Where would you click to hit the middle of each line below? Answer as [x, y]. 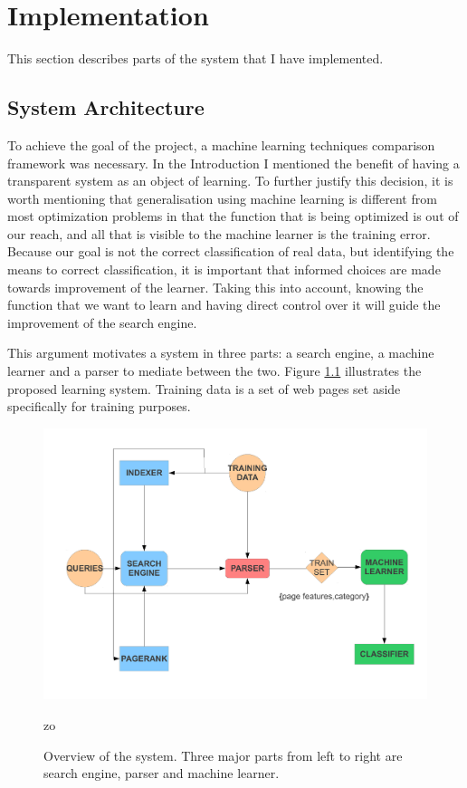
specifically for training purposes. [99, 406]
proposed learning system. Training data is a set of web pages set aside [204, 388]
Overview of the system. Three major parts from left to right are [223, 755]
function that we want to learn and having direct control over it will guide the [224, 305]
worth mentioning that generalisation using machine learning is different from [222, 198]
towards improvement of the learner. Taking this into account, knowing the [215, 287]
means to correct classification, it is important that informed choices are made [224, 269]
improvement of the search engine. [102, 322]
